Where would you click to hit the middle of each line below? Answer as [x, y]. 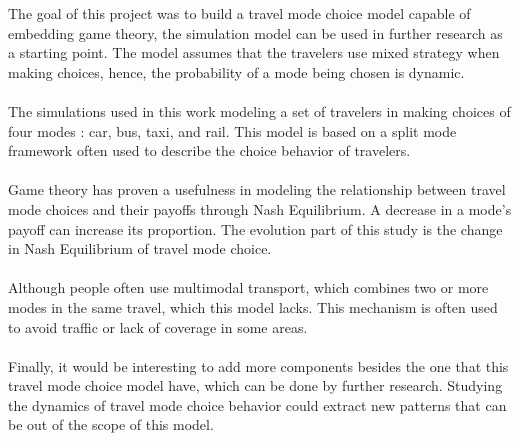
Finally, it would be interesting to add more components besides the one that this [258, 365]
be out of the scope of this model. [111, 424]
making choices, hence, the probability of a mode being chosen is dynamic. [236, 71]
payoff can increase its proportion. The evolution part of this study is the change [255, 228]
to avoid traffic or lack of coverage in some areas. [158, 326]
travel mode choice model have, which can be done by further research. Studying [255, 385]
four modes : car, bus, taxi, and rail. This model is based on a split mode [232, 130]
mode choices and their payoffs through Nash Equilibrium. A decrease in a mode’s [260, 208]
